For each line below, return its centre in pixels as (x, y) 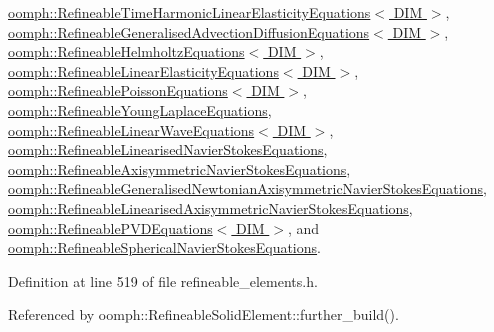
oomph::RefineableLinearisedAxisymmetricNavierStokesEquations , (210, 207)
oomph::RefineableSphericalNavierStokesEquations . (164, 247)
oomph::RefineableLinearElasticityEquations (143, 70)
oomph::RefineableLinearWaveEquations (131, 129)
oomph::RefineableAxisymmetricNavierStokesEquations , (179, 168)
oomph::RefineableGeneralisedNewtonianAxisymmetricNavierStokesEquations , (247, 188)
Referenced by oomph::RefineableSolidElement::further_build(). (203, 314)
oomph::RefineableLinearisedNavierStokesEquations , (168, 149)
